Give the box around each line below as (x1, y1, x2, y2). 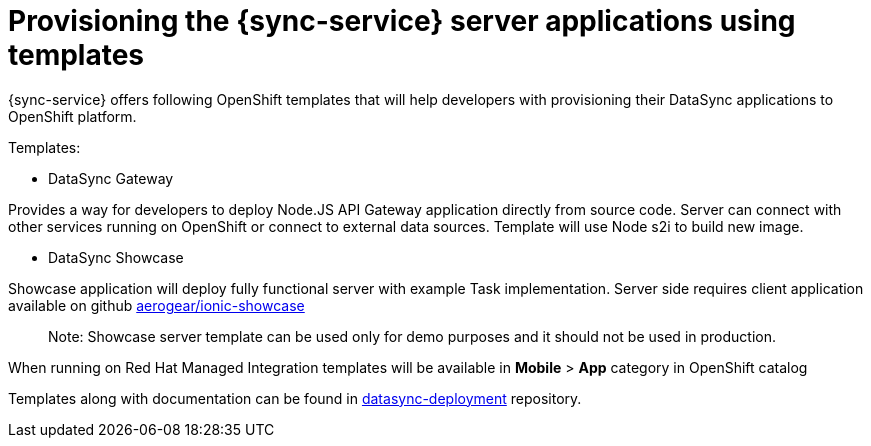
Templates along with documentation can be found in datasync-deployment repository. (8, 389, 582, 407)
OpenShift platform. (8, 107, 137, 125)
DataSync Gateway (48, 169, 174, 187)
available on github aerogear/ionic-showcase (8, 296, 305, 314)
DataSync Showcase (48, 248, 184, 266)
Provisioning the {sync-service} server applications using (8, 4, 796, 38)
